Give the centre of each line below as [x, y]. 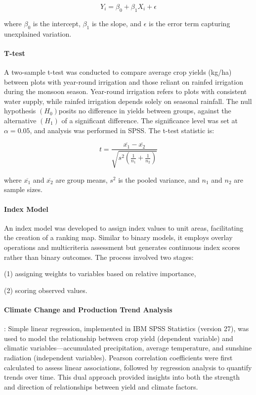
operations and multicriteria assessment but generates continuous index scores [122, 247]
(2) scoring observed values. [46, 290]
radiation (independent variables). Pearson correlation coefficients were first [118, 357]
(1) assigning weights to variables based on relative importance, [100, 273]
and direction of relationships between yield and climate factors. [101, 386]
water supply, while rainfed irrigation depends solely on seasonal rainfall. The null [128, 101]
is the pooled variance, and [159, 179]
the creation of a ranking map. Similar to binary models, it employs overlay [118, 237]
